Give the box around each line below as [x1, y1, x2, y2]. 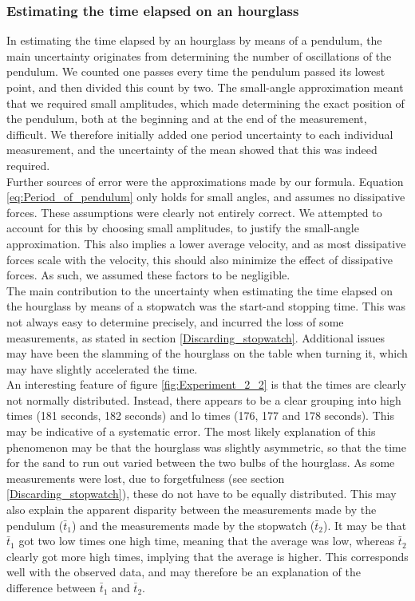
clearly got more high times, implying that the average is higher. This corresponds [6, 548, 409, 564]
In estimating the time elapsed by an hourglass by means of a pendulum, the [6, 32, 382, 49]
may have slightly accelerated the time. [6, 360, 198, 377]
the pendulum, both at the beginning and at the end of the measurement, [6, 110, 367, 127]
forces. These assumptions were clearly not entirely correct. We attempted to [6, 204, 382, 220]
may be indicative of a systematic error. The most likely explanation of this [6, 423, 376, 440]
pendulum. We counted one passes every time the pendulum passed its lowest [6, 63, 385, 80]
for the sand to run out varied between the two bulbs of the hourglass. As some [6, 454, 395, 471]
